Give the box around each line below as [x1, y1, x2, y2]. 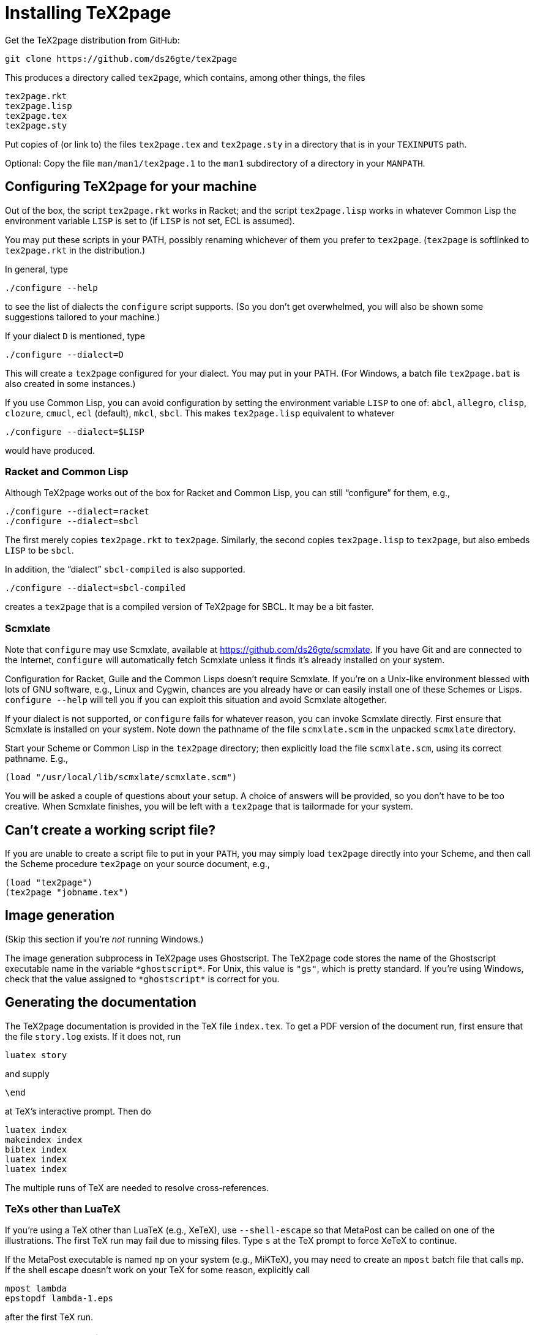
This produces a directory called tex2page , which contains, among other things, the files [5, 72, 365, 83]
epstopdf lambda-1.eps [5, 1293, 114, 1304]
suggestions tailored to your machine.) [5, 311, 160, 322]
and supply [5, 1068, 50, 1079]
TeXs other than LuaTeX [5, 1203, 121, 1215]
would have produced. [5, 445, 95, 456]
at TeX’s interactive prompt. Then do [5, 1105, 151, 1116]
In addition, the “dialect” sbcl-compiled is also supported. [5, 564, 245, 575]
